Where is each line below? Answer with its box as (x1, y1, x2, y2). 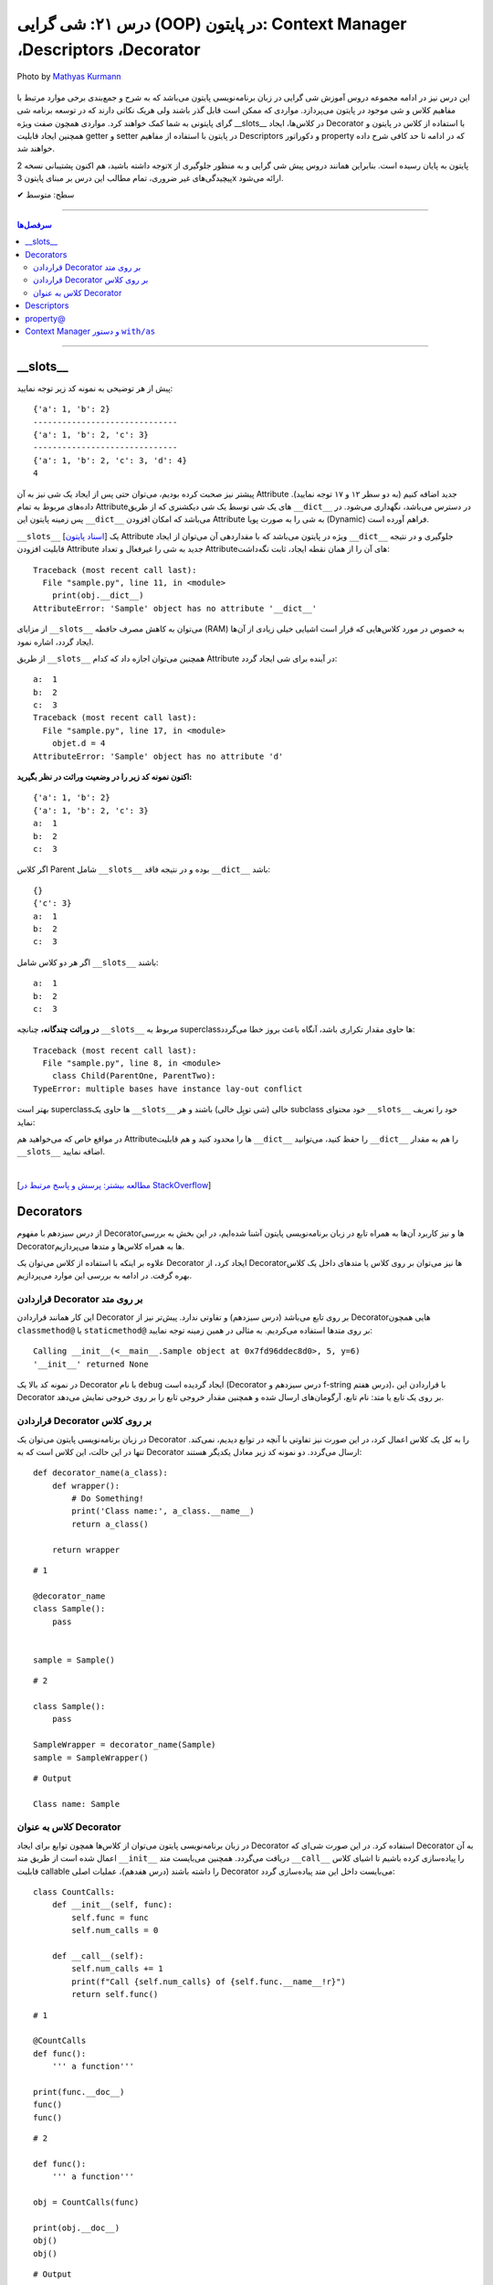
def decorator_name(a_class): (33, 1468, 169, 1478)
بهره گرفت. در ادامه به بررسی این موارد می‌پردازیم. (16, 1270, 192, 1281)
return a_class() (71, 1518, 150, 1529)
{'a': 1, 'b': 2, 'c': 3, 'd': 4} (33, 455, 187, 465)
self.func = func (71, 1912, 150, 1923)
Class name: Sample (33, 1799, 121, 1809)
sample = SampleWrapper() (33, 1752, 150, 1763)
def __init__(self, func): (51, 1899, 173, 1910)
